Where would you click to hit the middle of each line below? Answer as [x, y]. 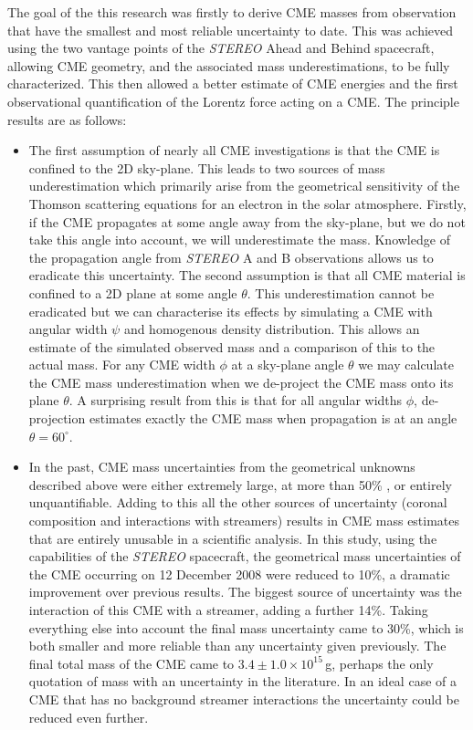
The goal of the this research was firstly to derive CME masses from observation [232, 12]
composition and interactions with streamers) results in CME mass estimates [244, 521]
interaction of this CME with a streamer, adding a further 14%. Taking [228, 610]
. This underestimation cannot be [341, 292]
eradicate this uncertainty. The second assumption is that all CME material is [247, 275]
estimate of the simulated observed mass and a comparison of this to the [232, 346]
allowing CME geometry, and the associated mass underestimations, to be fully [229, 65]
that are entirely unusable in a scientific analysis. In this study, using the [233, 538]
